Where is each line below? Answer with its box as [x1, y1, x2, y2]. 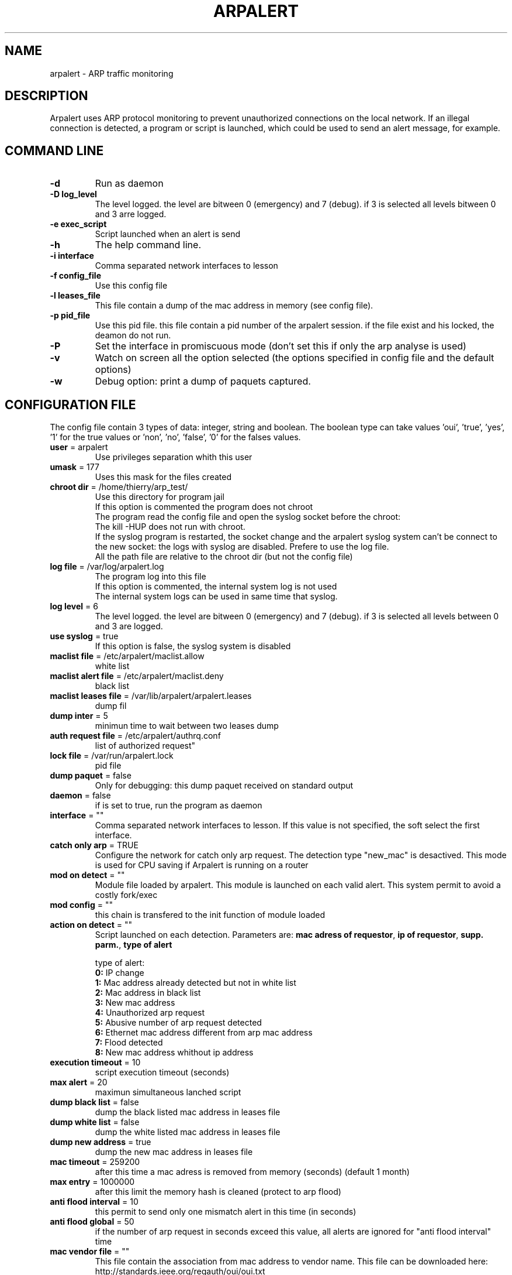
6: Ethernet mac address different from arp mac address [95, 1027, 313, 1038]
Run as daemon [95, 177, 164, 190]
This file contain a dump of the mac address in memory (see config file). [95, 300, 373, 311]
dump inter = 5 [50, 711, 108, 721]
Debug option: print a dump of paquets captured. [95, 375, 311, 388]
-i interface [50, 251, 94, 261]
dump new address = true [50, 1137, 151, 1147]
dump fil [95, 701, 127, 711]
